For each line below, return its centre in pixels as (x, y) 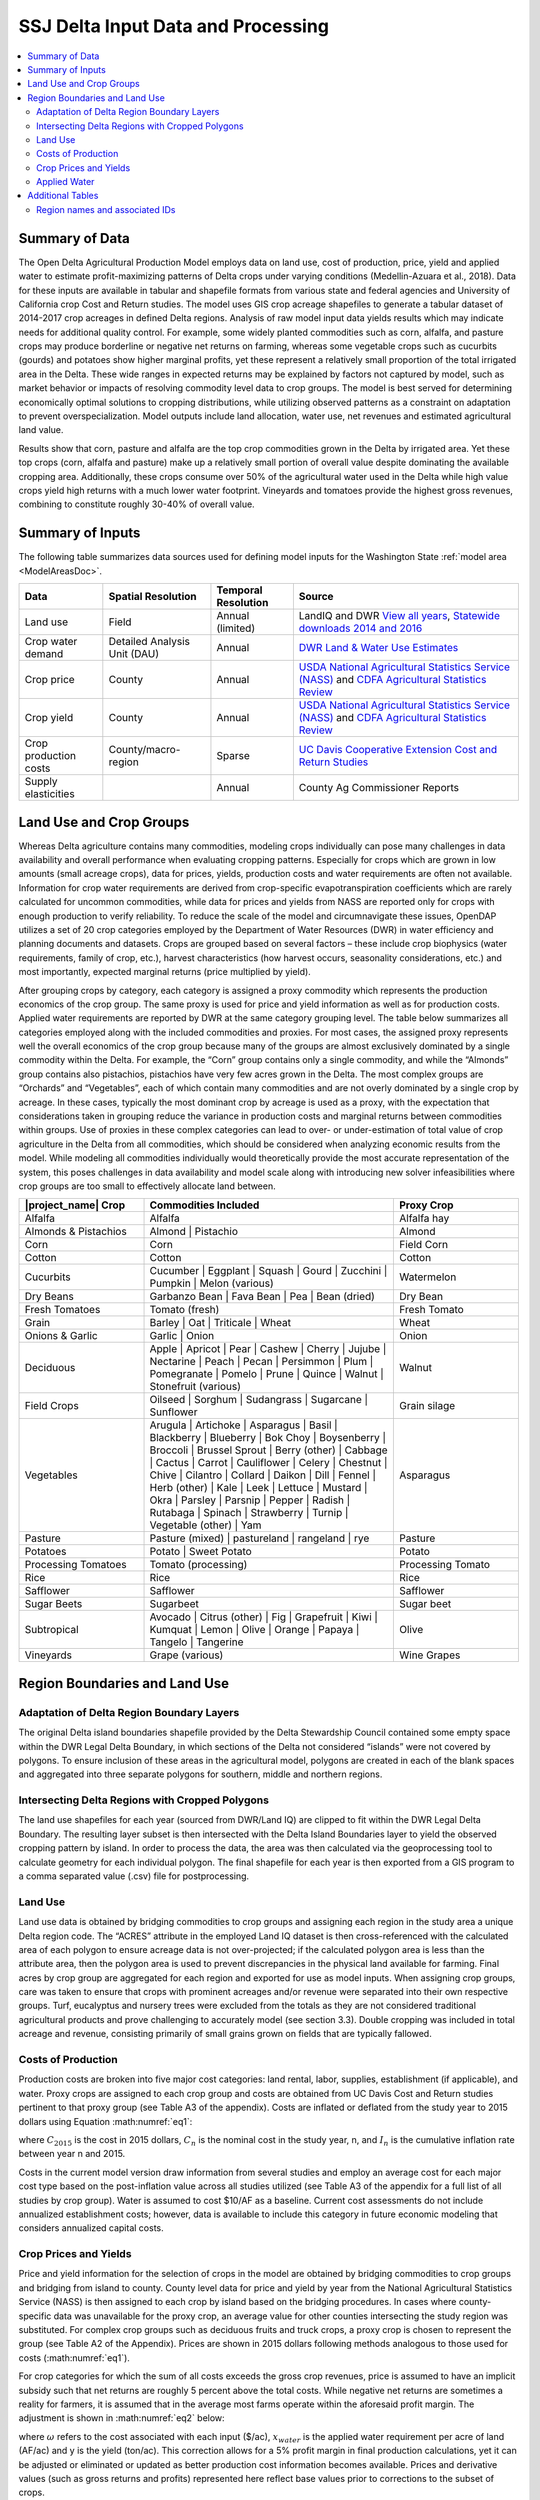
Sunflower (173, 1412)
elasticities (49, 794)
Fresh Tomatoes (62, 1310)
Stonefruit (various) (195, 1387)
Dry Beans (49, 1297)
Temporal (239, 590)
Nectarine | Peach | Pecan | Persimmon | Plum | (261, 1362)
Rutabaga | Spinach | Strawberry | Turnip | (249, 1513)
